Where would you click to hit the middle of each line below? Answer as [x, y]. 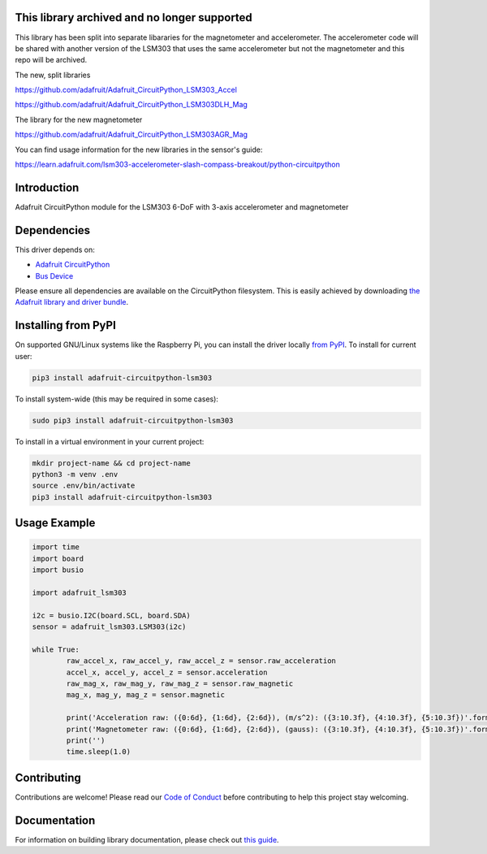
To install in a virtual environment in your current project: [110, 441]
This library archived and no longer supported [134, 17]
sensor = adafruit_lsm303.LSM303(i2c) [109, 627]
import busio [58, 570]
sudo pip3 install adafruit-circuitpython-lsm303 [133, 420]
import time [56, 547]
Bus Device [54, 275]
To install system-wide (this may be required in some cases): [117, 399]
